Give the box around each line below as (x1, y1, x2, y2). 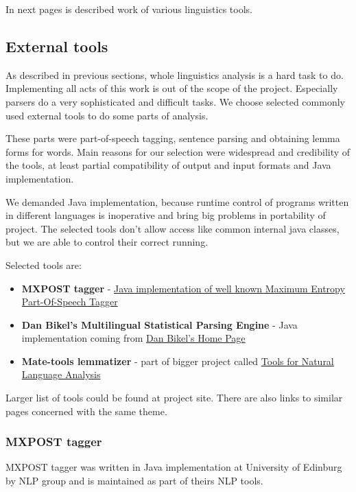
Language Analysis (21, 367, 101, 382)
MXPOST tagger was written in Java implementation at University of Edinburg (5, 460, 342, 474)
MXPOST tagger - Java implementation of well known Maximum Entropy (21, 281, 345, 295)
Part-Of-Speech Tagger (21, 294, 118, 309)
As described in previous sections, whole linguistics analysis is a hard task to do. (5, 67, 344, 82)
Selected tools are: (5, 257, 82, 272)
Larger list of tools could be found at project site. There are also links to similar (5, 390, 343, 405)
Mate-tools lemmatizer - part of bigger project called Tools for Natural (21, 353, 334, 368)
